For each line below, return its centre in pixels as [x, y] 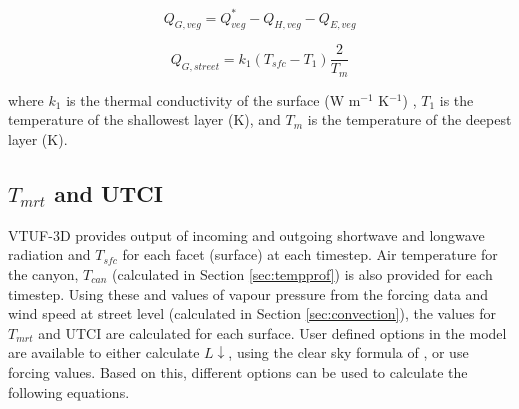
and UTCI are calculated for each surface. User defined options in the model [272, 332]
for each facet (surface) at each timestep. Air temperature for [310, 254]
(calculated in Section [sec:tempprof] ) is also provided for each [302, 273]
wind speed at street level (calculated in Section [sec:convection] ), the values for [252, 313]
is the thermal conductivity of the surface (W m [213, 99]
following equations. [69, 391]
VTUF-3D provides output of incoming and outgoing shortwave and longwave [246, 234]
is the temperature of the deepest [409, 119]
